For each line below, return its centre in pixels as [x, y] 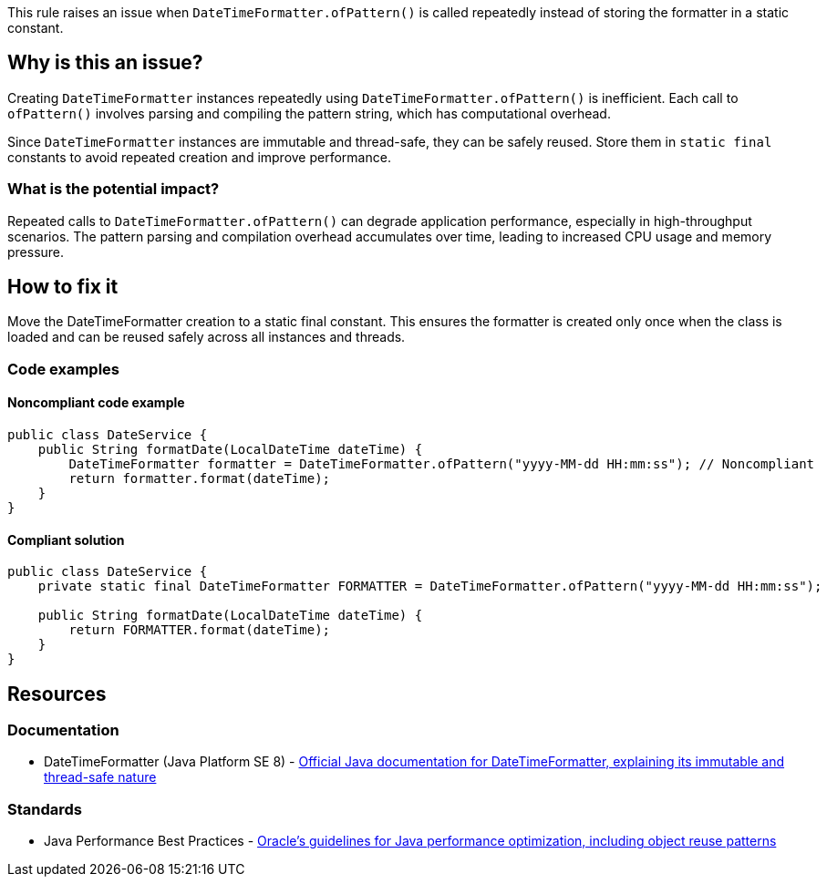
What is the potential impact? [114, 189]
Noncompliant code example [96, 403]
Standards [45, 809]
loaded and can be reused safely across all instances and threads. [207, 337]
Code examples [64, 369]
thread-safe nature [100, 777]
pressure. [36, 252]
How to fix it [63, 287]
